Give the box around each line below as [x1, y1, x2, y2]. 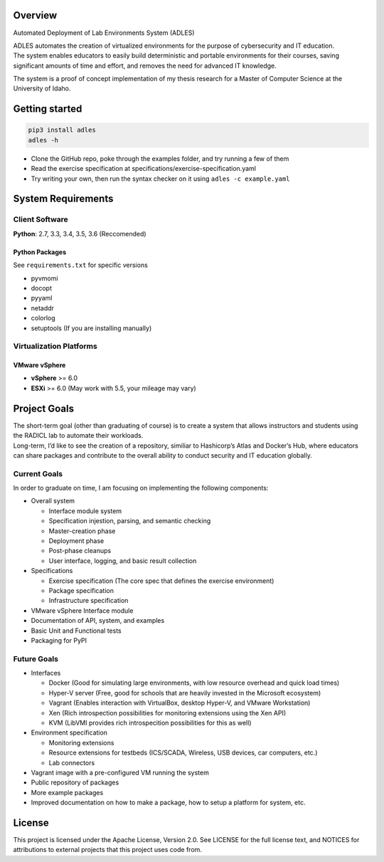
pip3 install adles [28, 126, 96, 135]
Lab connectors [48, 758, 95, 767]
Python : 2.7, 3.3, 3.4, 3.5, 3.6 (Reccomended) [13, 229, 146, 238]
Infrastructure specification [48, 596, 129, 605]
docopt [31, 283, 53, 292]
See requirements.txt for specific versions [13, 261, 149, 270]
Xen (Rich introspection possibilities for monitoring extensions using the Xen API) [48, 708, 287, 717]
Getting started [13, 103, 82, 115]
